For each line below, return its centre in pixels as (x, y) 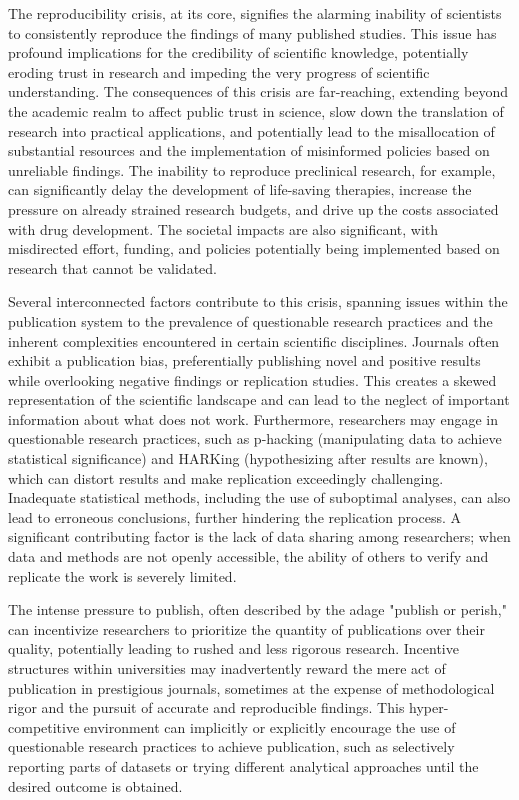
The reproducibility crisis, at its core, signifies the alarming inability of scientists (255, 13)
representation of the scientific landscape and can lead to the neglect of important (259, 399)
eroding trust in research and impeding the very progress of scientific (219, 71)
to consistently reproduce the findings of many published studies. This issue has (252, 32)
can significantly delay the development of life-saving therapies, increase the (240, 189)
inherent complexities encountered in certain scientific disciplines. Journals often (254, 340)
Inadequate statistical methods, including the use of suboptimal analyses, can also (259, 497)
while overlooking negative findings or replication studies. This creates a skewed (252, 379)
